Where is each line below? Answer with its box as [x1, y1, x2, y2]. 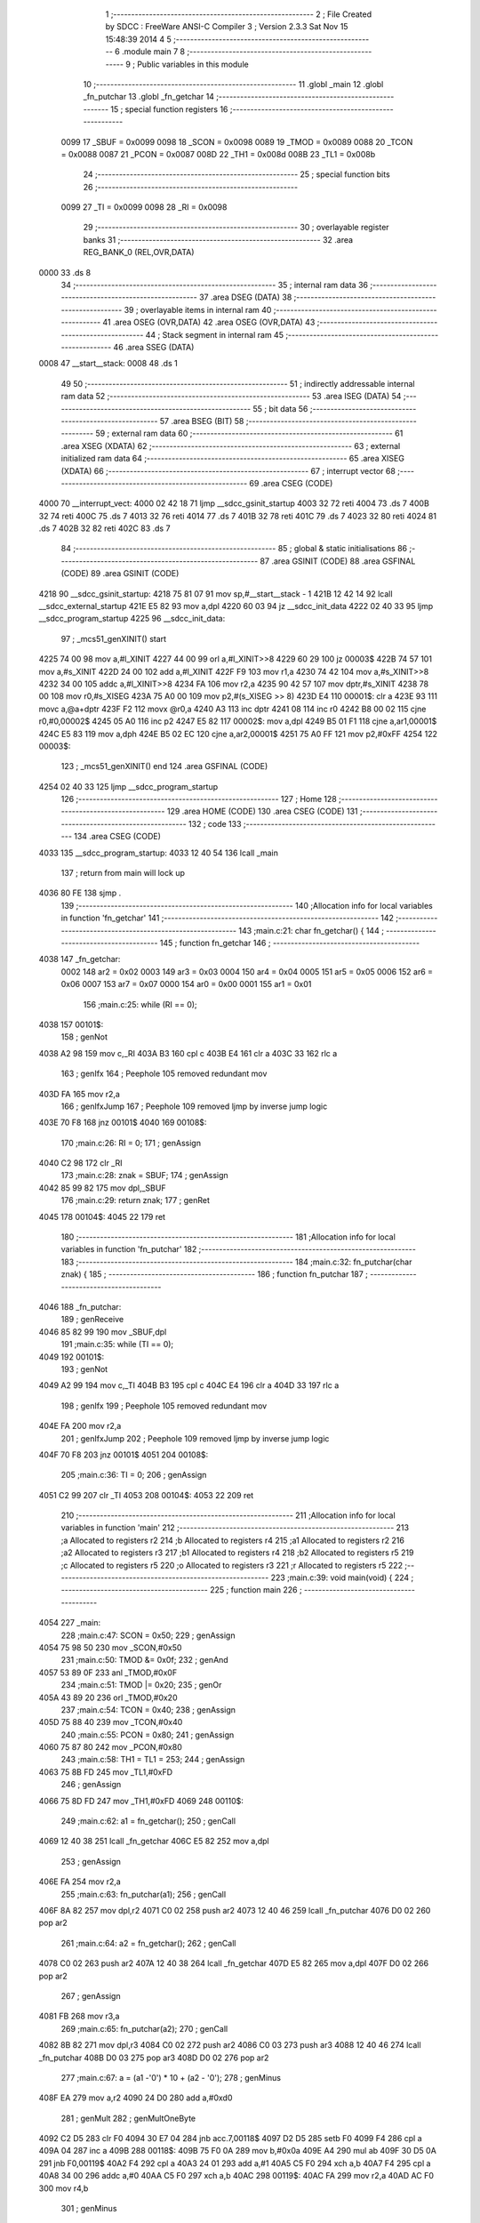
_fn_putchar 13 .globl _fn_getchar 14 [83, 92, 215, 102]
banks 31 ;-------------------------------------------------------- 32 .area [83, 234, 354, 245]
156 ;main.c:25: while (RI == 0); [83, 999, 197, 1009]
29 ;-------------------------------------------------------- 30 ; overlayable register [83, 222, 390, 233]
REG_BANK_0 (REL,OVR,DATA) [83, 247, 195, 258]
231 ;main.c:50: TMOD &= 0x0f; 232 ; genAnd [60, 1655, 228, 1665]
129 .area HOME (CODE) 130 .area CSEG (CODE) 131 [166, 806, 359, 817]
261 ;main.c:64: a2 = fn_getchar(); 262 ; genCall [60, 1938, 236, 1948]
